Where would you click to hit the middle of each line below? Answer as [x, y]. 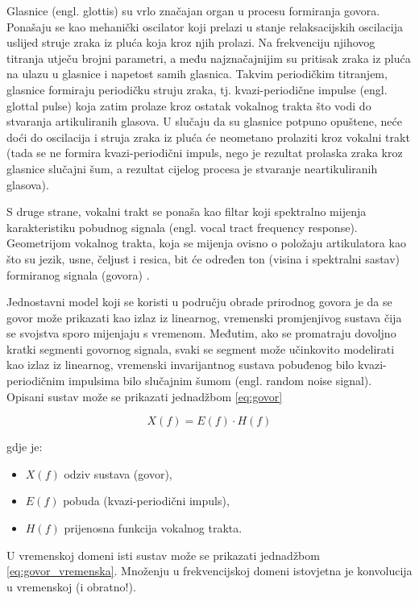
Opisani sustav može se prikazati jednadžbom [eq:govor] [145, 396]
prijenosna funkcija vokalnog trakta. [153, 528]
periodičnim [36, 381]
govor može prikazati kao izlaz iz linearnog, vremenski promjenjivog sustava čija [204, 317]
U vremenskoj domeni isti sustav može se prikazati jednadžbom [163, 555]
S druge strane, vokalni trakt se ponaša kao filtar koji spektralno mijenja [187, 211]
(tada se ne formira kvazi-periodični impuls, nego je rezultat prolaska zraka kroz [205, 153]
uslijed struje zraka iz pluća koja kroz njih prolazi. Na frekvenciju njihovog [191, 42]
